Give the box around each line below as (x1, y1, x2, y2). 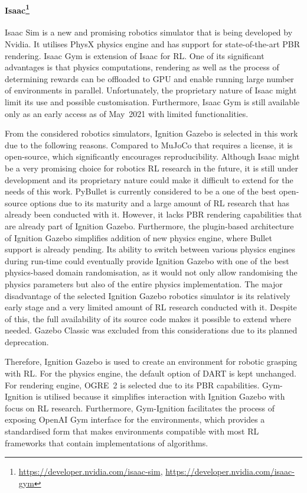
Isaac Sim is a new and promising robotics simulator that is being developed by (5, 26, 293, 38)
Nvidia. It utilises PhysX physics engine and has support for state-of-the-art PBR (5, 38, 301, 50)
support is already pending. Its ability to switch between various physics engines (5, 243, 295, 255)
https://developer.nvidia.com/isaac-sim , (18, 465, 163, 478)
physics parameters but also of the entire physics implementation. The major (5, 277, 283, 290)
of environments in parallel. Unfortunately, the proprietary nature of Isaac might (5, 84, 297, 96)
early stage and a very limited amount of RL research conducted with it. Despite (5, 301, 297, 313)
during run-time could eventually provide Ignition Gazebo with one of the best (5, 254, 289, 267)
